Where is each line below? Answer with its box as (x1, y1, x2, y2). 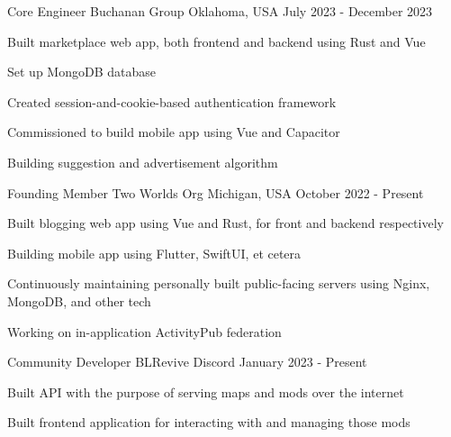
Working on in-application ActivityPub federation (7, 322, 282, 341)
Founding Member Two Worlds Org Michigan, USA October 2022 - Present (7, 183, 424, 202)
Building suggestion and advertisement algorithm (7, 152, 278, 171)
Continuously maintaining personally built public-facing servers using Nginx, (7, 274, 430, 293)
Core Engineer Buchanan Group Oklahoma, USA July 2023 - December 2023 (7, 2, 433, 20)
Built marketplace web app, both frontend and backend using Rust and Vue (7, 32, 426, 50)
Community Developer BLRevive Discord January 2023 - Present (7, 352, 367, 371)
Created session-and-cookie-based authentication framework (7, 92, 337, 111)
